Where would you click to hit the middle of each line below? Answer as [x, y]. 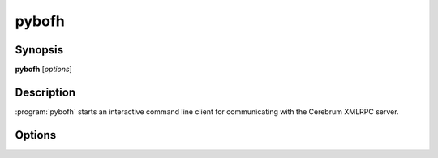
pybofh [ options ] [43, 70]
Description [45, 92]
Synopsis [39, 50]
